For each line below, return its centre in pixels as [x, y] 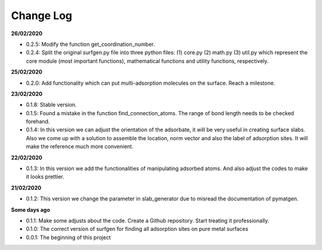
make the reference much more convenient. [80, 147]
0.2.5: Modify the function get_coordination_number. [90, 44]
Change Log [42, 16]
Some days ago [31, 209]
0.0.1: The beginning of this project [69, 237]
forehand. [38, 122]
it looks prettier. [45, 177]
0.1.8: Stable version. [51, 105]
